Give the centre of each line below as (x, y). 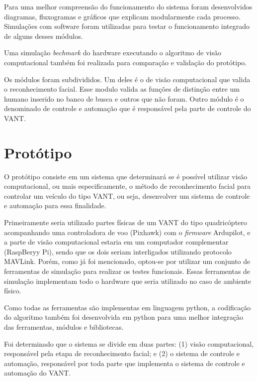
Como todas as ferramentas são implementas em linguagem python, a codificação (128, 307)
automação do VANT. (38, 373)
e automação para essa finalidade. (55, 205)
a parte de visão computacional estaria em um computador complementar (116, 242)
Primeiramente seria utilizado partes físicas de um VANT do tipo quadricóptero (126, 222)
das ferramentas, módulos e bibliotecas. (64, 326)
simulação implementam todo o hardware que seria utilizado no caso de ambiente (128, 281)
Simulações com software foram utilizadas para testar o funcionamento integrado (127, 26)
